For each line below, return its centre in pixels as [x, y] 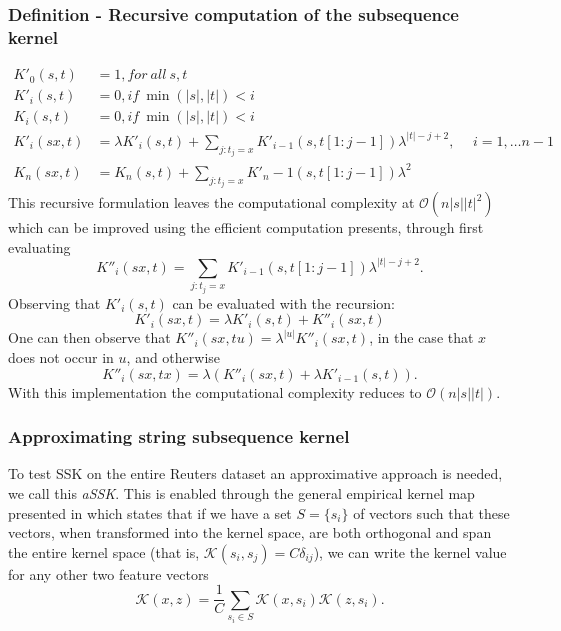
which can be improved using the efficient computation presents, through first [246, 227]
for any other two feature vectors [108, 573]
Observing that [54, 302]
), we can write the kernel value [410, 551]
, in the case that [421, 337]
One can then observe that [89, 337]
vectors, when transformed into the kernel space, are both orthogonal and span [250, 532]
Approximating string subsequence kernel [179, 436]
